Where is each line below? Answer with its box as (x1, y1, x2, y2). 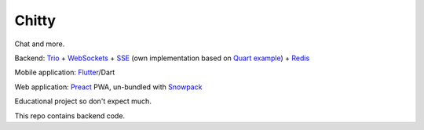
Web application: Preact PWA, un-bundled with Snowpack (14, 82, 203, 92)
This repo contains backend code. (14, 110, 126, 121)
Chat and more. (14, 39, 65, 49)
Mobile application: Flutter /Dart (14, 67, 115, 78)
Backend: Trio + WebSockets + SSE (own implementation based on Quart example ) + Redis (14, 53, 310, 63)
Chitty (14, 12, 57, 29)
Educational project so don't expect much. (14, 96, 152, 106)
